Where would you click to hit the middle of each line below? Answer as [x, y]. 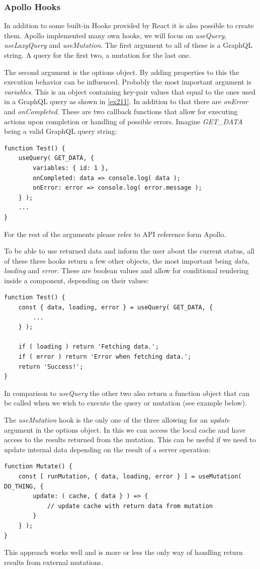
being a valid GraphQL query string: [61, 131]
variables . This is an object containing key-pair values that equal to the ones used [130, 91]
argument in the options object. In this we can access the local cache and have [125, 429]
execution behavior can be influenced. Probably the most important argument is [128, 82]
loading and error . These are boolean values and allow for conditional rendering [126, 270]
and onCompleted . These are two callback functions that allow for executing [121, 111]
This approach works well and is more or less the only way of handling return [123, 552]
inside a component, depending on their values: [76, 280]
